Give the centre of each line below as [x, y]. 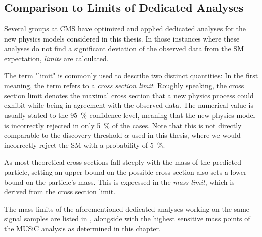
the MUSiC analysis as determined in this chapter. [82, 228]
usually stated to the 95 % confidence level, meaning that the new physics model [130, 115]
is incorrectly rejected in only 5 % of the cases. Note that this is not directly [123, 125]
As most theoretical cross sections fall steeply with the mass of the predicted [123, 162]
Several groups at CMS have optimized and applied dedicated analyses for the [125, 29]
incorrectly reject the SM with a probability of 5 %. [85, 145]
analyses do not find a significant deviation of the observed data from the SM [124, 48]
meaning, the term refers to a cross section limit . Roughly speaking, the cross [124, 85]
